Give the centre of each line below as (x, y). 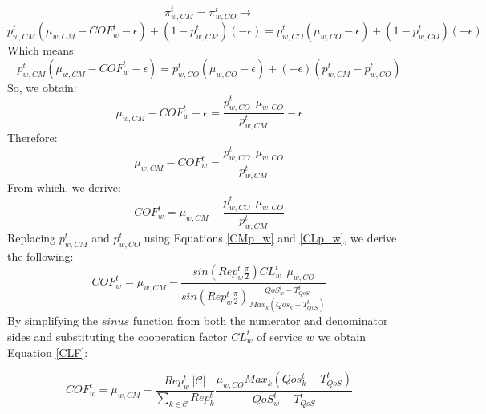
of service (280, 336)
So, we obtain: (42, 87)
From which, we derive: (64, 187)
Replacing (32, 237)
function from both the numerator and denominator (260, 321)
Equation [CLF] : (48, 352)
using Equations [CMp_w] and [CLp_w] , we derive (270, 237)
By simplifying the (53, 321)
